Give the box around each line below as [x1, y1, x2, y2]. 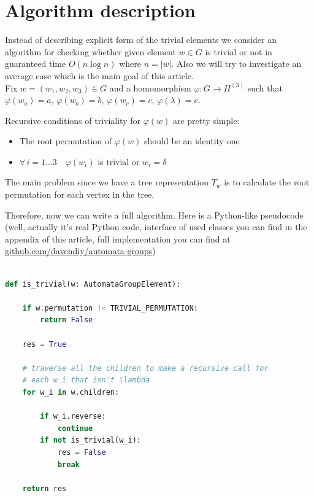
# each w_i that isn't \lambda [22, 376, 150, 385]
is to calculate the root [224, 176, 310, 188]
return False [40, 316, 93, 325]
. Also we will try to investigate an [171, 57, 302, 70]
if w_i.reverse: [40, 412, 106, 421]
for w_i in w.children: [22, 387, 120, 397]
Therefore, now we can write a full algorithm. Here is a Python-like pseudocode [5, 208, 304, 221]
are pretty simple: [172, 114, 240, 126]
